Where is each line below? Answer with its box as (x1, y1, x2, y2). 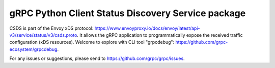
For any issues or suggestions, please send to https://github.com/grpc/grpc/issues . (9, 55, 185, 61)
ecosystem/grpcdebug (9, 46, 58, 52)
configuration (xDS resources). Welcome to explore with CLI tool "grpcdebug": (9, 39, 175, 45)
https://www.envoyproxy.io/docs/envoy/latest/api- (94, 25, 201, 31)
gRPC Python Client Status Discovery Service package (9, 8, 246, 19)
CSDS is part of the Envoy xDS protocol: (9, 25, 94, 31)
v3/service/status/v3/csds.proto (9, 32, 77, 38)
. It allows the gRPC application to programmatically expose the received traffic (77, 32, 243, 38)
